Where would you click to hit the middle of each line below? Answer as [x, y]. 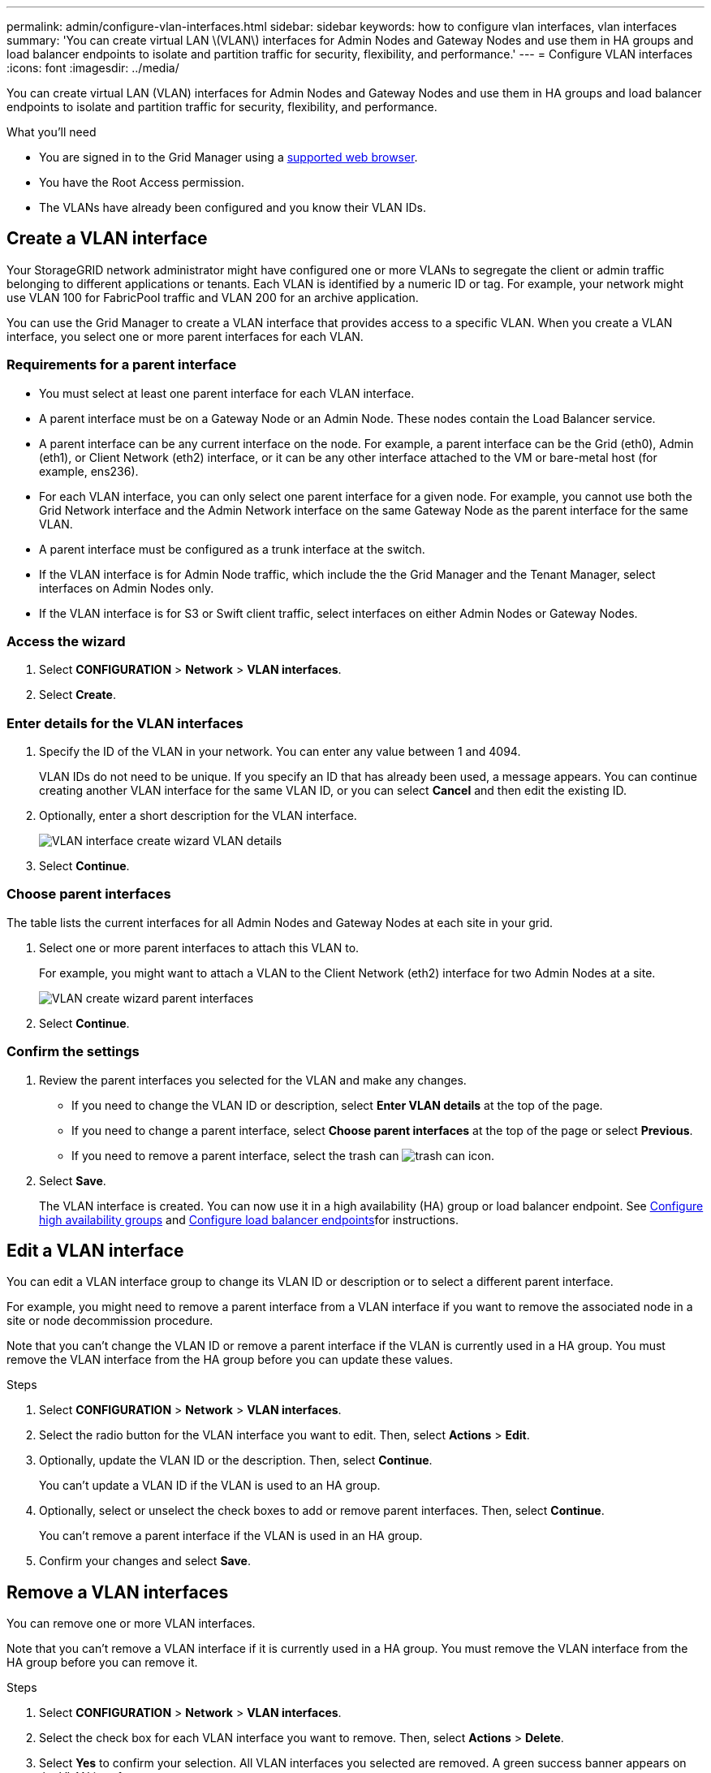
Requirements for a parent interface [122, 365]
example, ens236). [89, 471]
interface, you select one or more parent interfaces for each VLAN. [185, 336]
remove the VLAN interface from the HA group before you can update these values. [230, 1360]
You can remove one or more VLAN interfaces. [131, 1624]
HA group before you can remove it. [102, 1663]
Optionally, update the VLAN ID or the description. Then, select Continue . [236, 1460]
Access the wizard [66, 641]
